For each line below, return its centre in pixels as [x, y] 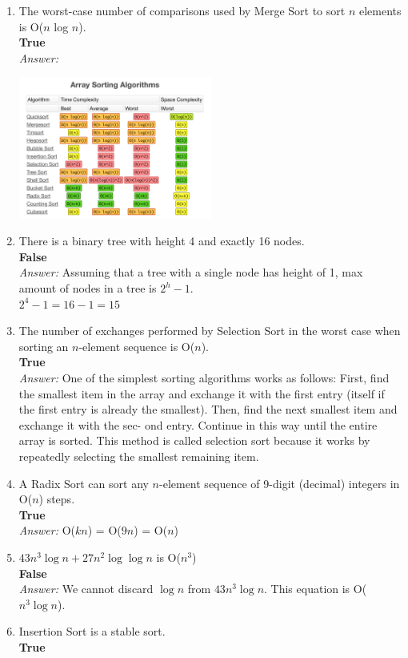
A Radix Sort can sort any [84, 483]
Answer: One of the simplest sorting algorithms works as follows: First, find [204, 378]
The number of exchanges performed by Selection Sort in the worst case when [210, 331]
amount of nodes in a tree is [88, 288]
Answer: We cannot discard [86, 589]
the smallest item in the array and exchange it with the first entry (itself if [202, 393]
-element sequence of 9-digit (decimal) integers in [280, 483]
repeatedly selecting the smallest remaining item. [139, 456]
